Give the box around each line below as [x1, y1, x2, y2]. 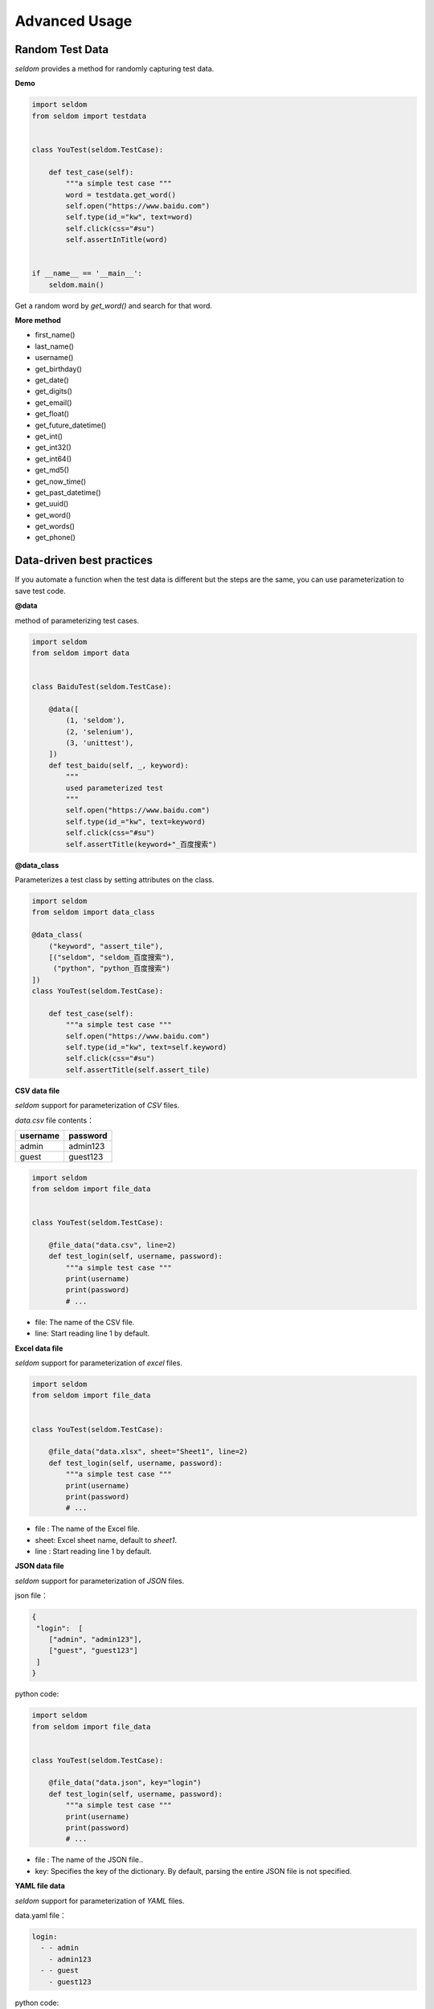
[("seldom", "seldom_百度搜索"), [48, 952, 175, 962]
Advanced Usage [14, 12, 133, 30]
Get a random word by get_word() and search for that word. [14, 301, 213, 310]
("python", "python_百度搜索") [52, 964, 170, 973]
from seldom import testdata [31, 111, 147, 121]
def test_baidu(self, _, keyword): [48, 760, 189, 770]
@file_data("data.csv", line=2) [48, 1240, 177, 1250]
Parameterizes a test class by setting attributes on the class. [14, 874, 215, 884]
